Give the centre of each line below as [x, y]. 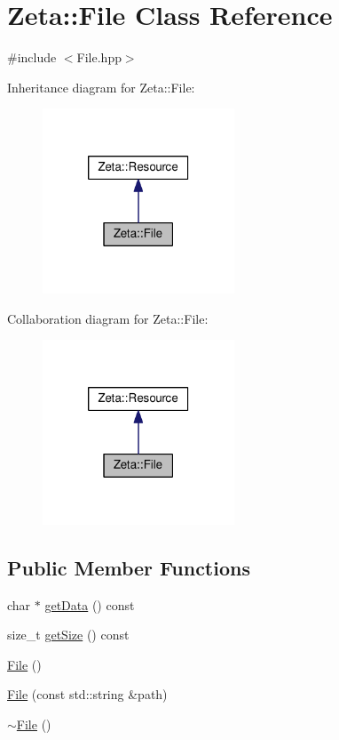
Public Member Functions [129, 567]
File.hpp [99, 57]
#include [32, 57]
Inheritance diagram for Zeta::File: [101, 87]
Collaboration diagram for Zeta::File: [108, 318]
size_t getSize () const [68, 635]
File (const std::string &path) [87, 694]
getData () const [90, 604]
